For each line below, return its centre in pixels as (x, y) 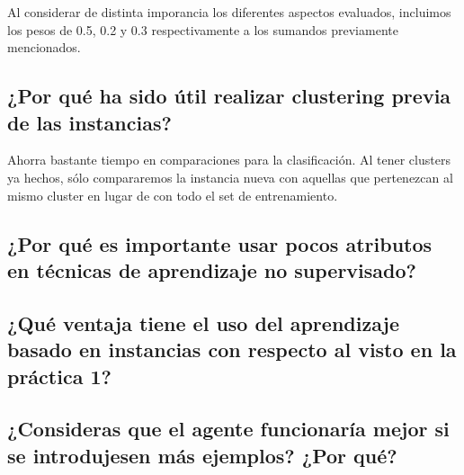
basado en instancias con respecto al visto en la (232, 350)
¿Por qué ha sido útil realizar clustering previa (229, 96)
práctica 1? (59, 376)
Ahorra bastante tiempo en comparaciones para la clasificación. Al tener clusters (229, 160)
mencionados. (44, 47)
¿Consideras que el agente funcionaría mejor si (228, 429)
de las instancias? (89, 122)
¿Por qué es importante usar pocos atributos (220, 243)
